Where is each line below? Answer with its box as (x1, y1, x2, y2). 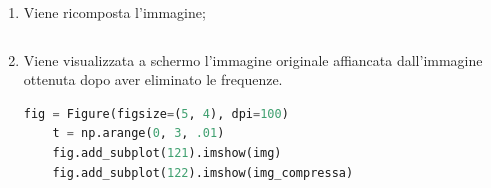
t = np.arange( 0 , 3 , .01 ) (52, 126, 225, 141)
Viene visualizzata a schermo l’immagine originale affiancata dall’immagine (23, 49, 483, 70)
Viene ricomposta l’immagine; (23, 2, 206, 22)
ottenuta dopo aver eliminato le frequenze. (23, 69, 283, 90)
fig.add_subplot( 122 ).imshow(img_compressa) (52, 165, 354, 180)
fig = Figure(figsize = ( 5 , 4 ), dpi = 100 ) (23, 106, 289, 121)
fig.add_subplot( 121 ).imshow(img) (52, 145, 282, 160)
